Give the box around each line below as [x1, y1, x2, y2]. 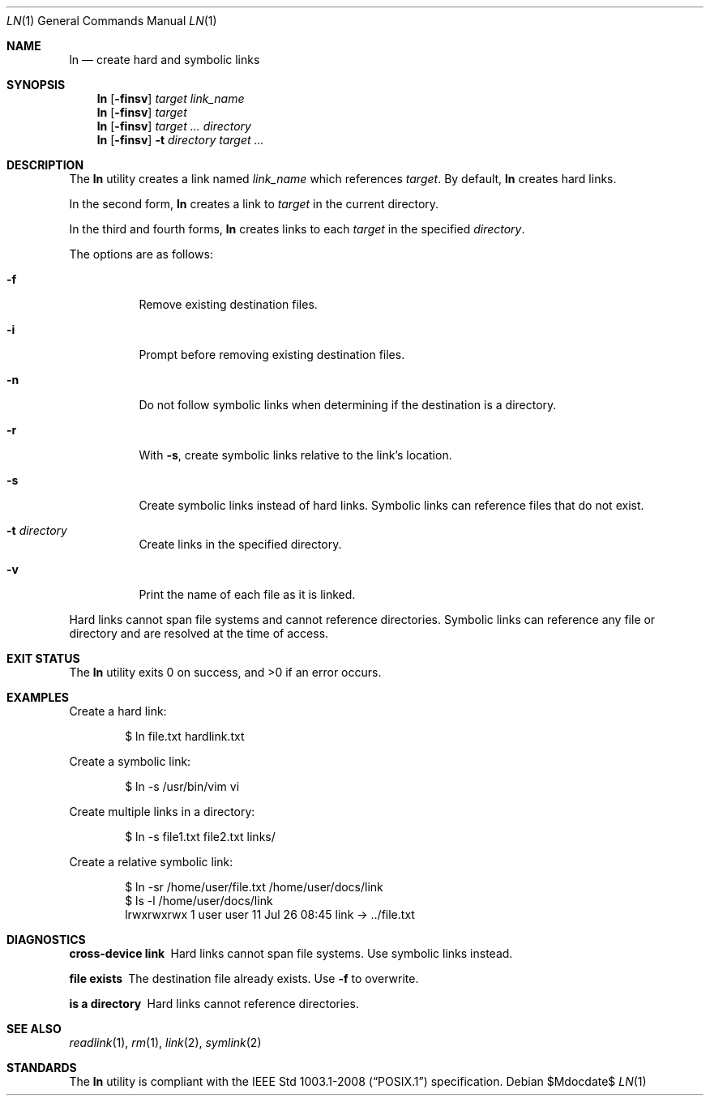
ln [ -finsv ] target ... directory [96, 119, 251, 133]
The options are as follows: [69, 247, 213, 261]
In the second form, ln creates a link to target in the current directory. [69, 197, 439, 211]
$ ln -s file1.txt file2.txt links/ [125, 830, 276, 844]
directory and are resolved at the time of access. [69, 626, 329, 640]
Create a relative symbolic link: [69, 855, 233, 869]
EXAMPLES [6, 690, 69, 704]
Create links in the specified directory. [139, 537, 342, 551]
